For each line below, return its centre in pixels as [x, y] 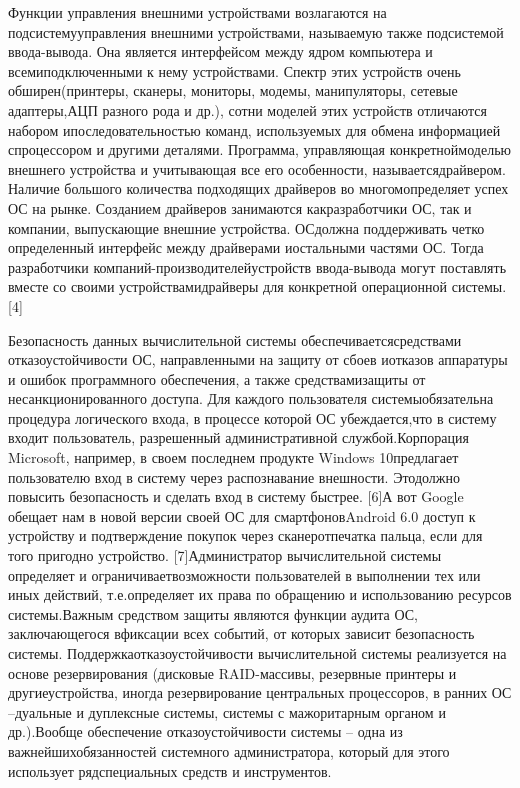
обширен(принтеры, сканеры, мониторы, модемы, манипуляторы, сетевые [233, 90]
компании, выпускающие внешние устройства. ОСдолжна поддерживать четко [246, 227]
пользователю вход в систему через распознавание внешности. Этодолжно [234, 476]
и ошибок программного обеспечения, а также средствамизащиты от [217, 378]
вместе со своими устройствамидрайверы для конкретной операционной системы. [257, 286]
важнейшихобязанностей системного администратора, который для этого [229, 750]
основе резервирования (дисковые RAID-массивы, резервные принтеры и [232, 672]
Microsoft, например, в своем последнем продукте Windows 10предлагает [233, 457]
